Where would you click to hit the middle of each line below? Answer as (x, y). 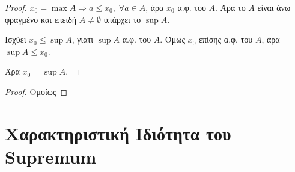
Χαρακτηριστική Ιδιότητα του (118, 133)
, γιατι (83, 39)
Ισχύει (16, 39)
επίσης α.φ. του (226, 39)
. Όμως (172, 39)
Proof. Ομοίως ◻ (36, 91)
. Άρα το (230, 7)
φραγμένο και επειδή (41, 19)
